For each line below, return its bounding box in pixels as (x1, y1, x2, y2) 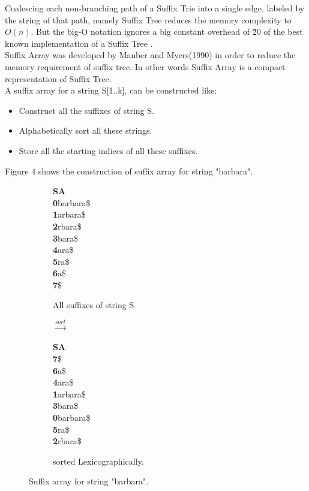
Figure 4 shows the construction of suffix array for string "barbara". (5, 164, 253, 177)
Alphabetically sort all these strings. (19, 124, 152, 137)
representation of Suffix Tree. (5, 72, 112, 85)
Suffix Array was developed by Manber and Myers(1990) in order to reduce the (5, 49, 296, 61)
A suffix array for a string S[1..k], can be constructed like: (5, 84, 217, 97)
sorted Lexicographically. (53, 454, 144, 467)
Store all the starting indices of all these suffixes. (19, 144, 198, 156)
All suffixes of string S (53, 299, 134, 311)
